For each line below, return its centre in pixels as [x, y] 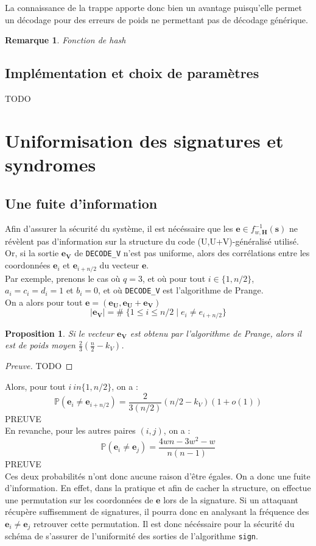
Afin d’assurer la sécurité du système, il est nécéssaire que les [119, 228]
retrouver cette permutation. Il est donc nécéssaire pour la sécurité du [164, 523]
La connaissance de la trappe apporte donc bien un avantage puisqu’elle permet [153, 7]
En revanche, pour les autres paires [70, 430]
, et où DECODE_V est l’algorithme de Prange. [181, 290]
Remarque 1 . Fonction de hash [65, 40]
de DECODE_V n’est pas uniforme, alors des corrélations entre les [192, 253]
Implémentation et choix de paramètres [132, 73]
